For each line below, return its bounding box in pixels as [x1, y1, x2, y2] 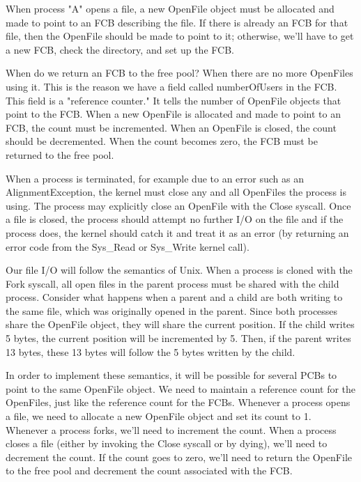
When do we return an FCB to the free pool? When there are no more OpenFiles [6, 65, 353, 80]
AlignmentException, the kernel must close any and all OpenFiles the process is [6, 185, 346, 199]
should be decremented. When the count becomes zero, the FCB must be [6, 134, 318, 148]
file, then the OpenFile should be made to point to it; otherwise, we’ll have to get [6, 29, 354, 43]
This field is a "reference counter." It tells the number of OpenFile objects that [6, 93, 341, 107]
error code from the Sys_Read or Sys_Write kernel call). [6, 239, 249, 254]
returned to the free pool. [6, 147, 114, 162]
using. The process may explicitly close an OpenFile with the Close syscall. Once [6, 198, 351, 212]
